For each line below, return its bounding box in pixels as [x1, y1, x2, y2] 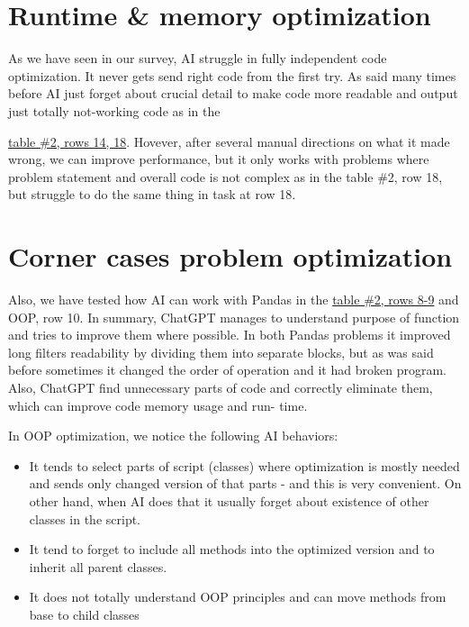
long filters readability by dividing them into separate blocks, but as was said [8, 342, 434, 361]
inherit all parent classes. [29, 557, 167, 576]
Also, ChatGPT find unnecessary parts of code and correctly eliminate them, [8, 377, 433, 396]
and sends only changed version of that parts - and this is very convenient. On [29, 474, 462, 493]
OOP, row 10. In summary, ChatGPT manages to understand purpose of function [8, 307, 460, 326]
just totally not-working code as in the [8, 101, 221, 120]
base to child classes [29, 604, 140, 623]
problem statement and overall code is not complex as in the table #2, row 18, [8, 167, 443, 186]
